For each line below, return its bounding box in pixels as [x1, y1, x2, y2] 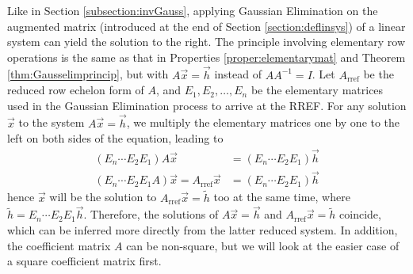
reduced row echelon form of [7, 82, 144, 98]
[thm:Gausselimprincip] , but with [7, 66, 169, 82]
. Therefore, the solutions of [83, 206, 219, 223]
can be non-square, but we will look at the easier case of [126, 237, 400, 253]
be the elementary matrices [250, 82, 384, 98]
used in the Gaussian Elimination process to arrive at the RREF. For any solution [7, 97, 407, 113]
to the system [18, 114, 85, 131]
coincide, [339, 206, 381, 223]
